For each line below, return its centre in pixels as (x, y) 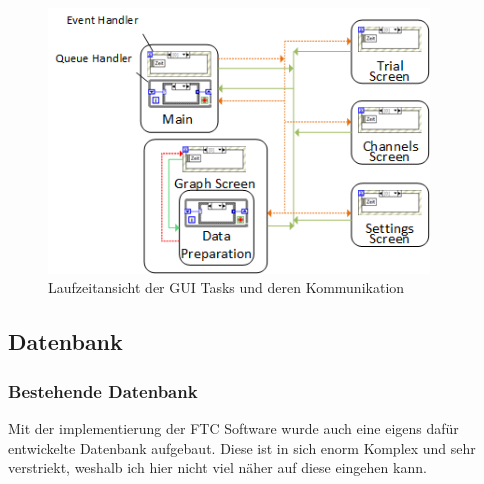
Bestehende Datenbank (103, 390)
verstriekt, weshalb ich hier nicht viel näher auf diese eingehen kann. (217, 467)
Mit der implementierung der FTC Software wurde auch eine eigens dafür (233, 428)
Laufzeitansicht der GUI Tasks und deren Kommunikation (226, 287)
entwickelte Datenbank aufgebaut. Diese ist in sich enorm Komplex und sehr (242, 447)
